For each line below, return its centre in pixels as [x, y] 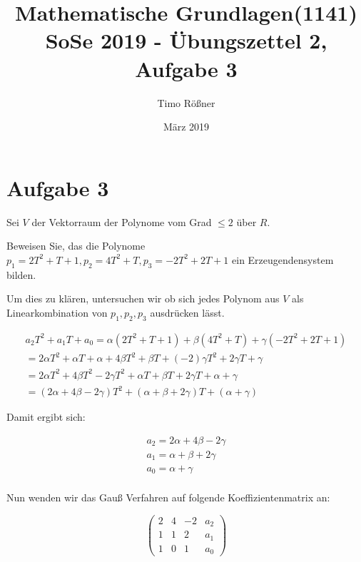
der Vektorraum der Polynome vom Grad [122, 221]
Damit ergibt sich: [46, 417]
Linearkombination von [57, 312]
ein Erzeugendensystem [283, 259]
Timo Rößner [186, 102]
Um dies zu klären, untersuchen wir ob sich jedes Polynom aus [143, 298]
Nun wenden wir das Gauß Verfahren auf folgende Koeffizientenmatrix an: [168, 497]
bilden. [21, 274]
